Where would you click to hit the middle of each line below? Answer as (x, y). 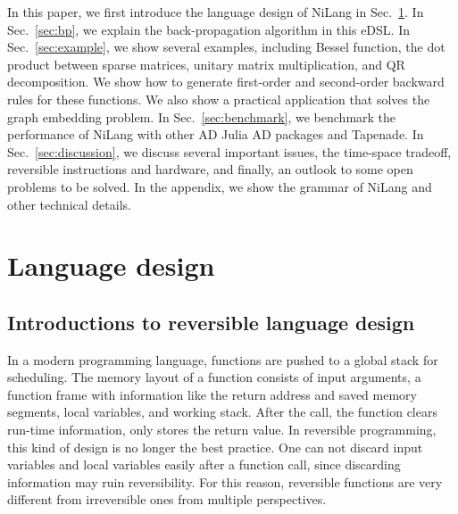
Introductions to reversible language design (211, 322)
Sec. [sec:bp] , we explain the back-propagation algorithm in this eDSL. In (208, 29)
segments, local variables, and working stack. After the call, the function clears (222, 412)
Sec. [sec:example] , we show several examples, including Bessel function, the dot (226, 47)
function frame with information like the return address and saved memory (212, 394)
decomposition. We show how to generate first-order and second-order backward (226, 82)
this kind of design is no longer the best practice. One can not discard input (215, 447)
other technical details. (69, 204)
